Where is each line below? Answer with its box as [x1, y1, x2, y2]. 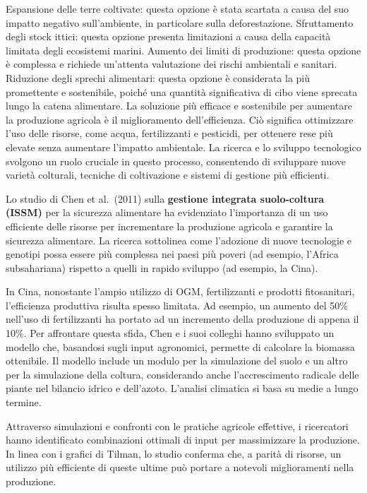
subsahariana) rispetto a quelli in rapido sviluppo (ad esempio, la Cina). [6, 260, 318, 275]
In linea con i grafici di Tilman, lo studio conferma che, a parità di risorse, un [6, 446, 342, 461]
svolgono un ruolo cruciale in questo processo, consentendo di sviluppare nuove [6, 153, 347, 168]
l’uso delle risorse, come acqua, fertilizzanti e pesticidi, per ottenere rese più [6, 126, 333, 141]
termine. [6, 395, 42, 410]
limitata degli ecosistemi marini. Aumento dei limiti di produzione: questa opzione [6, 42, 361, 57]
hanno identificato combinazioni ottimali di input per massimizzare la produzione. [6, 432, 360, 447]
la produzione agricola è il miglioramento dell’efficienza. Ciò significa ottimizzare [6, 112, 354, 126]
